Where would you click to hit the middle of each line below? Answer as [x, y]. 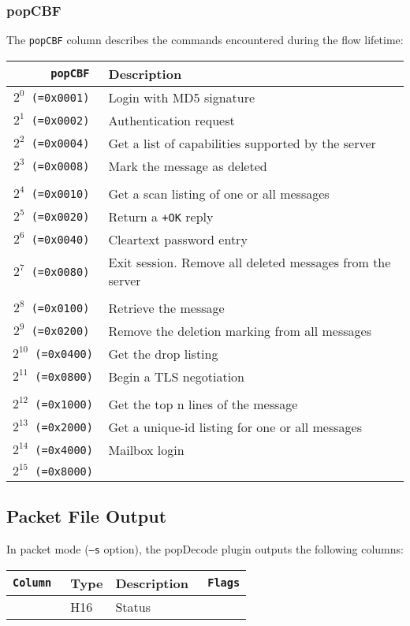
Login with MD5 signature [182, 97]
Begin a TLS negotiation [176, 376]
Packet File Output [87, 516]
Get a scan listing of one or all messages [219, 193]
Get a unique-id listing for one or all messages [235, 427]
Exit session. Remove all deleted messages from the [250, 262]
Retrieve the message [166, 307]
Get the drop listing [163, 353]
